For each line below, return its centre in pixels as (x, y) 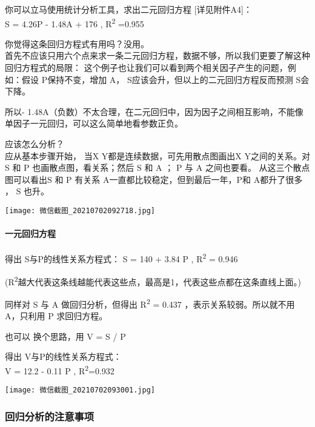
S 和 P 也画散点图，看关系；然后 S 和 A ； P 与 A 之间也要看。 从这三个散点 (157, 167)
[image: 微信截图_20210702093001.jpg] (80, 390)
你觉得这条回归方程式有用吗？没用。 (77, 43)
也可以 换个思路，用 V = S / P (65, 336)
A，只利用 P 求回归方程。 (56, 316)
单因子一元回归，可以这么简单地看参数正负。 (94, 123)
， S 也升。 (27, 191)
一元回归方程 (30, 233)
